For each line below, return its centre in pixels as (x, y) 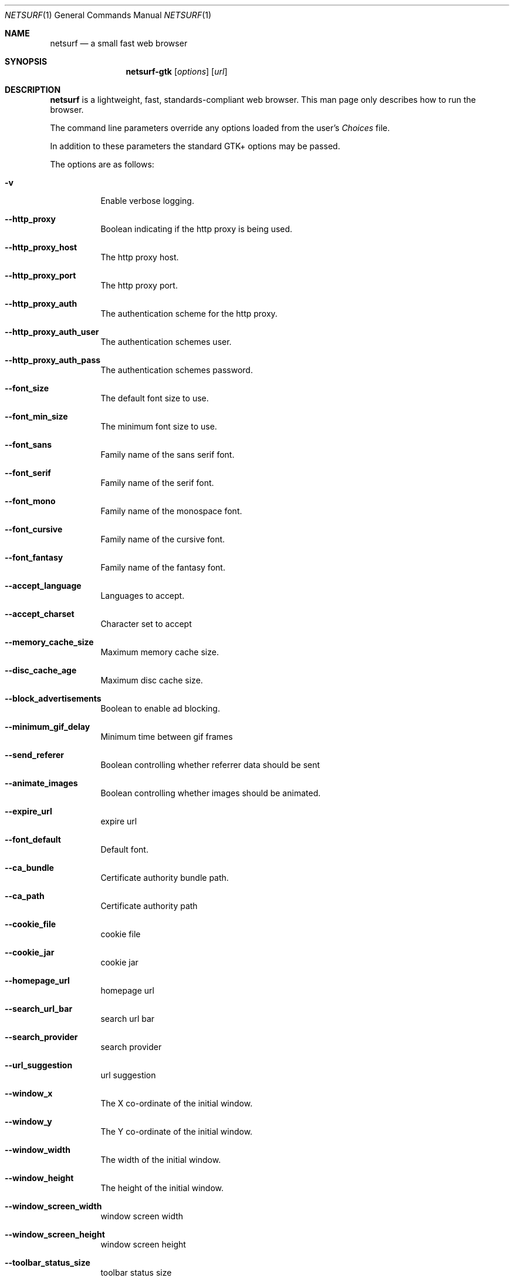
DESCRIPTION (33, 90)
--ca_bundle (29, 868)
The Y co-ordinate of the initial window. (177, 1131)
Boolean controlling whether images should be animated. (211, 793)
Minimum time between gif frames (167, 737)
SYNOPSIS (26, 61)
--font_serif (28, 473)
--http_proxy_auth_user (52, 332)
